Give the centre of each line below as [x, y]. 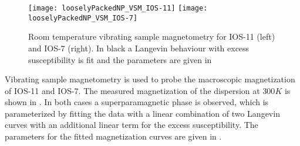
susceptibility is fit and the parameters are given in [120, 59]
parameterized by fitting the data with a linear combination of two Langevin [142, 113]
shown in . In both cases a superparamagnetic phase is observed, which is [137, 102]
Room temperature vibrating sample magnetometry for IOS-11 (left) [152, 36]
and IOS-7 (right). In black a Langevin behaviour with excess [139, 48]
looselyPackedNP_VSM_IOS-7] [83, 18]
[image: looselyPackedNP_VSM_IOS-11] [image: [118, 8]
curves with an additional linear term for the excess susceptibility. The [132, 125]
